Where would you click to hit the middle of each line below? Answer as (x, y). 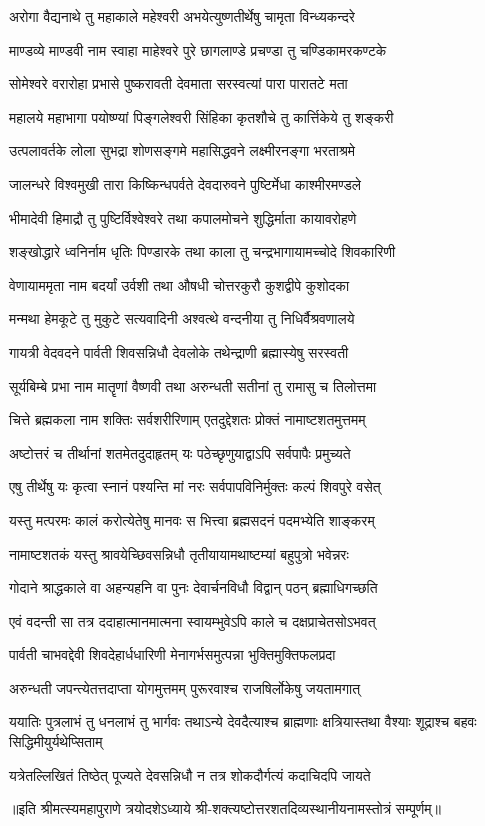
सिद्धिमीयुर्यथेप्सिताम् (56, 741)
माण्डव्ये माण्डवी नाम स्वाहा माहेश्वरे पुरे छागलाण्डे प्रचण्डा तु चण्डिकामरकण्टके (198, 49)
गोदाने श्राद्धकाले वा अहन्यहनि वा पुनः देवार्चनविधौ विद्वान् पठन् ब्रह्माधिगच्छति (193, 587)
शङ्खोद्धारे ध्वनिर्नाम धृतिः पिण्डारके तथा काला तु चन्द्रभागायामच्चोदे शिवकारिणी (202, 251)
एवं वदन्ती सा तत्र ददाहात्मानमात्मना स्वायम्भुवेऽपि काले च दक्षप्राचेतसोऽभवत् (192, 620)
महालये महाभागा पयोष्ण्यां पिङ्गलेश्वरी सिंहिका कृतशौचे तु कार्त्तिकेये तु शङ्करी (201, 116)
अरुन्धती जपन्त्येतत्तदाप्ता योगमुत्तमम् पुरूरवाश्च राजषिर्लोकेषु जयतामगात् (185, 687)
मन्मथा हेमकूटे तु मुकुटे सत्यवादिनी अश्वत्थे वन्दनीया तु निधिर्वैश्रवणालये (182, 318)
